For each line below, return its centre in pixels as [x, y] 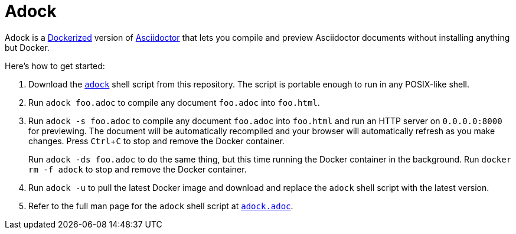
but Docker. [27, 47]
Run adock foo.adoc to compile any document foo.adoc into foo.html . [174, 102]
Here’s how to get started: [55, 66]
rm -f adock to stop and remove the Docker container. [138, 169]
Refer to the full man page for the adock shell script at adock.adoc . [161, 206]
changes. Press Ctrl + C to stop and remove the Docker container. [156, 141]
